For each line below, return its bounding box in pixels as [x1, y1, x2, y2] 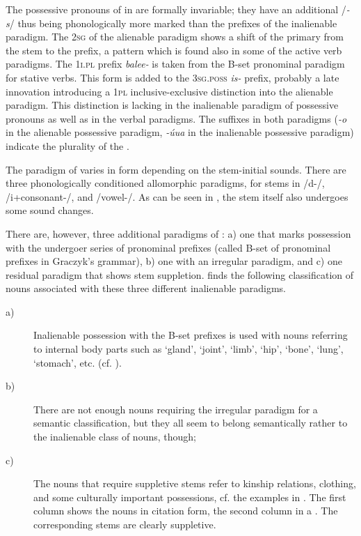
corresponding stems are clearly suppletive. [33, 517, 216, 531]
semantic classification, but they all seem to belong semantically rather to [33, 415, 348, 430]
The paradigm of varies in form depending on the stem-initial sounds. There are [6, 162, 346, 176]
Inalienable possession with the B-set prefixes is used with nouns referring [33, 328, 348, 342]
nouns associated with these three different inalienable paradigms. [6, 281, 287, 296]
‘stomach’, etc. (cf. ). [33, 355, 122, 369]
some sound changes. [6, 203, 94, 217]
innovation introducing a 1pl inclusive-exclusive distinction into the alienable [6, 84, 333, 98]
